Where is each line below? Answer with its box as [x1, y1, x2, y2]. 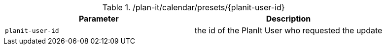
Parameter [78, 14, 119, 24]
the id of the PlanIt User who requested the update [194, 25, 383, 35]
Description [266, 14, 311, 24]
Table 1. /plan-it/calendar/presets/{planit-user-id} [102, 2, 285, 12]
